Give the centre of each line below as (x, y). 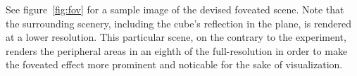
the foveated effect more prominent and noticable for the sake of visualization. (174, 64)
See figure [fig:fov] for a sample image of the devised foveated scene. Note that (175, 9)
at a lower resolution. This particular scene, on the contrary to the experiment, (176, 37)
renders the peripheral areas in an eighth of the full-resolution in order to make (177, 50)
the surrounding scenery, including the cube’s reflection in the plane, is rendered (178, 23)
